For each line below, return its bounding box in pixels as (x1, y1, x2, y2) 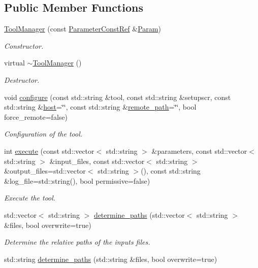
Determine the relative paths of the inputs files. (4, 237, 150, 247)
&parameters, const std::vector (151, 145, 247, 156)
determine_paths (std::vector (93, 209, 185, 220)
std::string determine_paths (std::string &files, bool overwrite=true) (4, 253, 217, 264)
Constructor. (4, 40, 44, 51)
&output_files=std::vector (4, 165, 86, 176)
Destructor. (4, 74, 40, 85)
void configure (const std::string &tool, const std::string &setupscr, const (4, 91, 231, 102)
